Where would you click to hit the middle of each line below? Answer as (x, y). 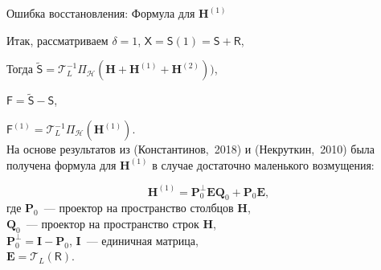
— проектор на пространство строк (113, 224)
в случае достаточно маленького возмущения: (263, 164)
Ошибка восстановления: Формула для (101, 13)
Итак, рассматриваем (57, 40)
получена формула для (61, 164)
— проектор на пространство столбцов (139, 208)
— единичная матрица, (142, 240)
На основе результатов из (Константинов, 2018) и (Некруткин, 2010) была (190, 149)
